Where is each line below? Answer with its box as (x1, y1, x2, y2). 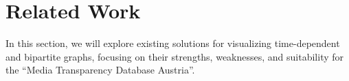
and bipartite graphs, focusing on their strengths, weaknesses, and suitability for (5, 49, 344, 63)
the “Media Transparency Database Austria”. (5, 63, 195, 77)
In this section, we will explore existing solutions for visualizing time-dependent (5, 36, 340, 50)
